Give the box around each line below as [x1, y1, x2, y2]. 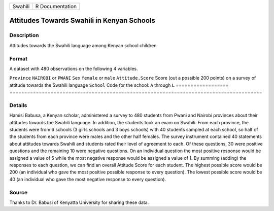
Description [9, 32, 39, 39]
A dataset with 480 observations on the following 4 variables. [9, 65, 138, 72]
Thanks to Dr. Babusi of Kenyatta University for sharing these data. [9, 199, 149, 205]
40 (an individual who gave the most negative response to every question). [9, 176, 166, 182]
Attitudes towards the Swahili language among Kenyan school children [9, 42, 157, 48]
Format [9, 55, 28, 62]
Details [9, 101, 27, 109]
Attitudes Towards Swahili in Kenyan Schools [9, 16, 156, 25]
